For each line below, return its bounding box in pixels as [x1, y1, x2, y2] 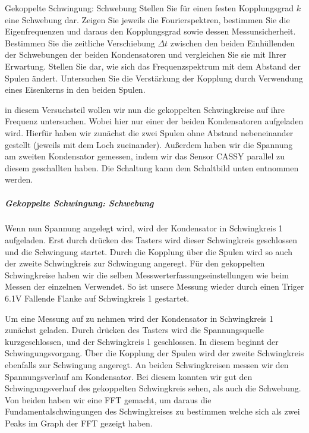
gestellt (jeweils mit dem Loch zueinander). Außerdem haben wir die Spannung [5, 138, 293, 150]
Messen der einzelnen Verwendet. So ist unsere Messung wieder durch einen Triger [5, 280, 304, 293]
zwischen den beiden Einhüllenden [170, 36, 295, 49]
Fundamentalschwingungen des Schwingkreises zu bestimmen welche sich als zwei [5, 405, 300, 418]
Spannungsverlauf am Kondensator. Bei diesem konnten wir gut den [5, 370, 253, 382]
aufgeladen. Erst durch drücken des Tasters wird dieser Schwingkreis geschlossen [5, 234, 297, 246]
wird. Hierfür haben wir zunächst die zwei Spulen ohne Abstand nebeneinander [5, 126, 294, 139]
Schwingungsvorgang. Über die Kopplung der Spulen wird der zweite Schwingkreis [5, 347, 304, 359]
